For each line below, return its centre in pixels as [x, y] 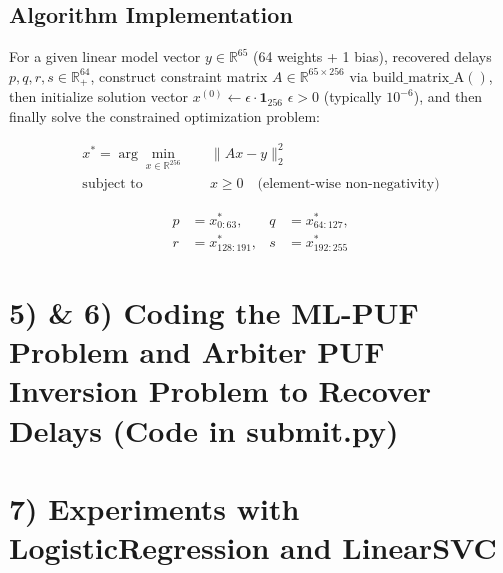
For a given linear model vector [105, 56]
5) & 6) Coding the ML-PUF [214, 312]
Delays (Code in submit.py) [204, 429]
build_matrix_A [418, 77]
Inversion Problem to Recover [220, 390]
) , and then [448, 96]
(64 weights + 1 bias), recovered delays [372, 56]
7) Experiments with [154, 508]
